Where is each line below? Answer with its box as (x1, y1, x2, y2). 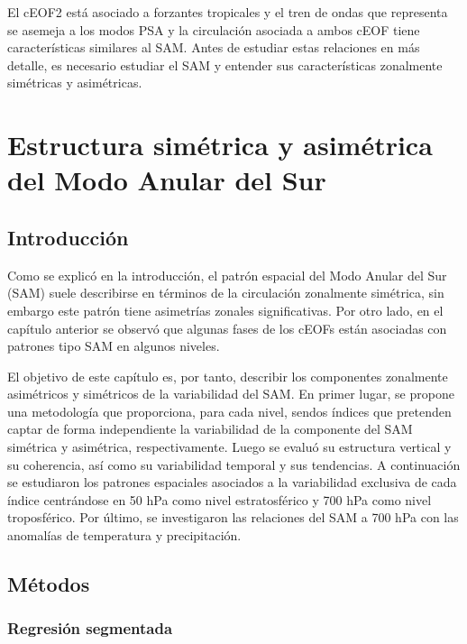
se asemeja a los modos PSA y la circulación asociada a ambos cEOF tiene (7, 20, 420, 39)
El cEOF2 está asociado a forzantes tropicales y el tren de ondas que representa (7, 3, 448, 21)
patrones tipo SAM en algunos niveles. (7, 336, 220, 355)
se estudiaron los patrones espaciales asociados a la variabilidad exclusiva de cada (7, 473, 457, 492)
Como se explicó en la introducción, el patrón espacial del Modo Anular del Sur (7, 265, 447, 284)
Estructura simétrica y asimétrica (7, 126, 433, 163)
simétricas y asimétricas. (7, 73, 142, 92)
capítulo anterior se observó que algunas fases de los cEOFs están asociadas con (7, 318, 447, 337)
